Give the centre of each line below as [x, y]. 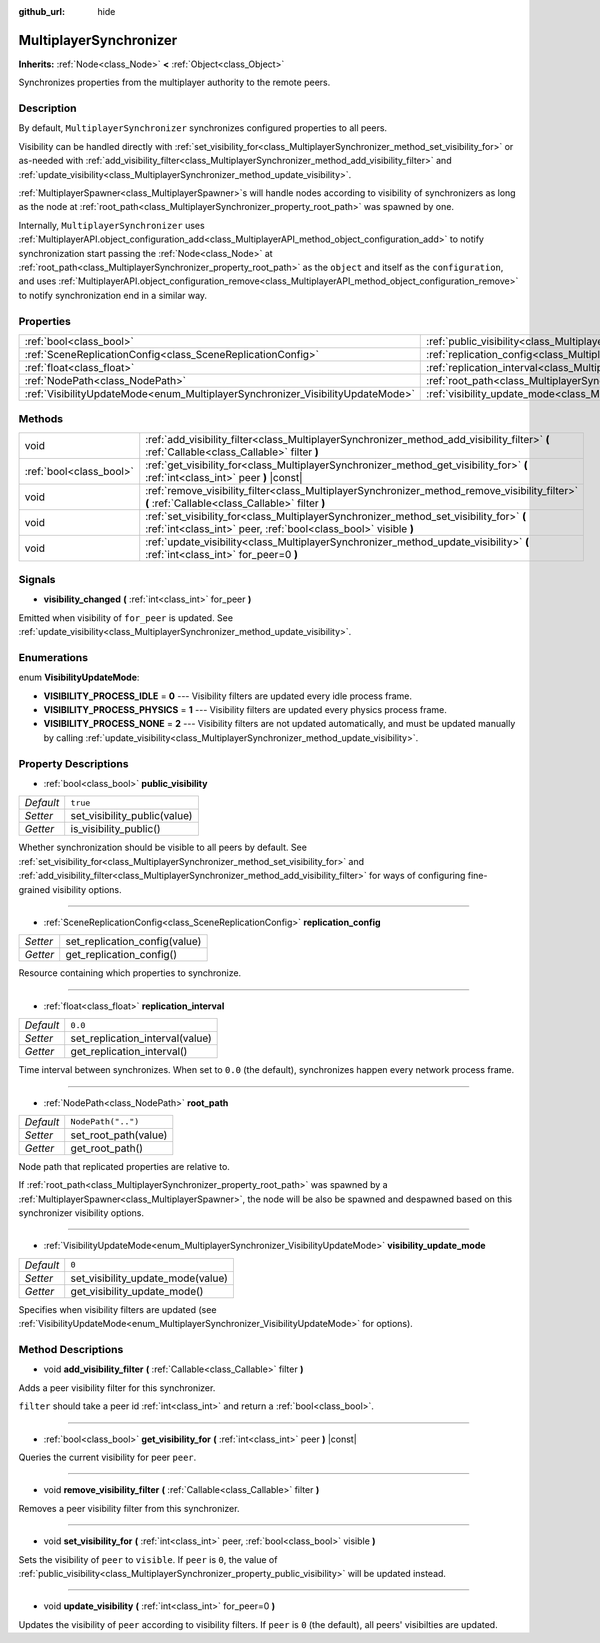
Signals [37, 579]
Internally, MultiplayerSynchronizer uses [111, 225]
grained [34, 889]
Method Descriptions [71, 1350]
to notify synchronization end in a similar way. [113, 295]
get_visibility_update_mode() [137, 1291]
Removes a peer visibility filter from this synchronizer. [129, 1508]
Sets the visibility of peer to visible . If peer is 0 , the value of [148, 1559]
